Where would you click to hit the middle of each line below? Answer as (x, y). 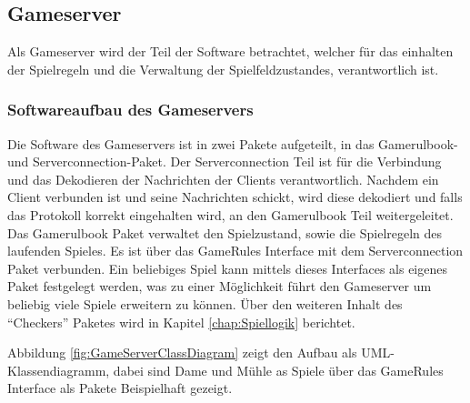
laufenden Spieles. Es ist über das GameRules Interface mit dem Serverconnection (235, 251)
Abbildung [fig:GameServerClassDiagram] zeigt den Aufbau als (182, 353)
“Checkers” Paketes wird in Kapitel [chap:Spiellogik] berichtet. (181, 322)
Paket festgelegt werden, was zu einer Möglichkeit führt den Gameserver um (220, 286)
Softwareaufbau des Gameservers (130, 110)
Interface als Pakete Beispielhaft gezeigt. (120, 388)
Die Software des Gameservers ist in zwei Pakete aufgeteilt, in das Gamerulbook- (233, 143)
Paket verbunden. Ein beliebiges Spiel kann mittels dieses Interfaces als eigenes (227, 268)
